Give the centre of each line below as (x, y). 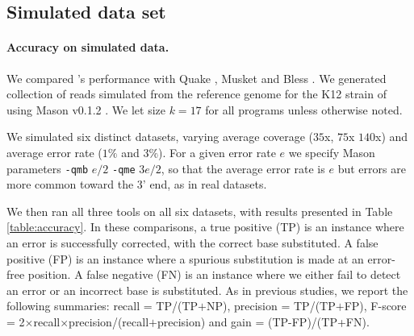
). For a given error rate (217, 152)
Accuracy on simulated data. (88, 47)
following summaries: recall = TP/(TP (102, 306)
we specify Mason (332, 152)
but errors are (372, 168)
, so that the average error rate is (243, 168)
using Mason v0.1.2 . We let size (86, 109)
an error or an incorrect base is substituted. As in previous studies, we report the (207, 290)
